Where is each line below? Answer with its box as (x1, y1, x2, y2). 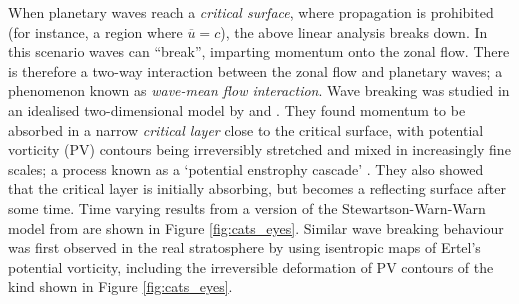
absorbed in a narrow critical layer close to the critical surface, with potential (8, 119, 484, 140)
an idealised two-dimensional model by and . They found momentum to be (8, 99, 466, 120)
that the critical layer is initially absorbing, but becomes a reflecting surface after (8, 178, 506, 199)
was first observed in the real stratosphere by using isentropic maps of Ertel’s (8, 237, 481, 258)
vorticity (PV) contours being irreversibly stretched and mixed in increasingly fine (8, 139, 511, 160)
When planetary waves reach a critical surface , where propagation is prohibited (8, 2, 494, 22)
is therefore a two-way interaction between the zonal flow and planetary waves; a (8, 60, 503, 81)
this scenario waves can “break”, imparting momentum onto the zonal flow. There (8, 41, 510, 62)
